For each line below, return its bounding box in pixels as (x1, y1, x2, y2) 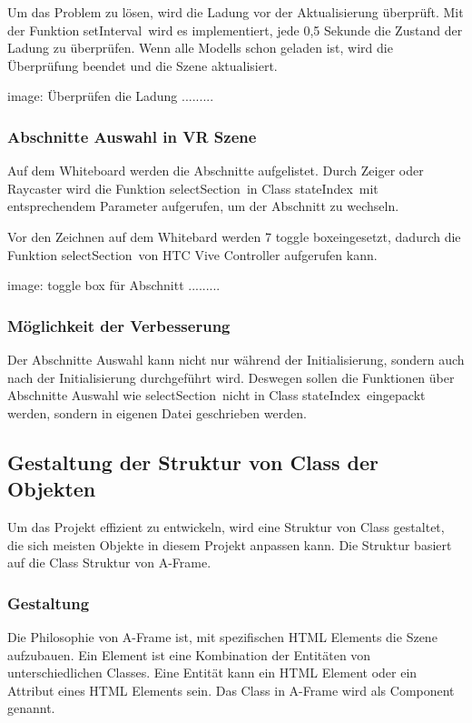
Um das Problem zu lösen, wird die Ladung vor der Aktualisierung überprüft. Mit (7, 3, 464, 21)
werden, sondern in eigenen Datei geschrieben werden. (7, 403, 307, 422)
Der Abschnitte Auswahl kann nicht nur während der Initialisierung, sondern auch (7, 349, 465, 368)
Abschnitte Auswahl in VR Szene (7, 125, 257, 147)
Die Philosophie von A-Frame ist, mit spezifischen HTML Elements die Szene (7, 627, 438, 646)
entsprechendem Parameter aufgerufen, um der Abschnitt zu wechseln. (7, 196, 399, 216)
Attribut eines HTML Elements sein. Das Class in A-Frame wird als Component (7, 680, 455, 699)
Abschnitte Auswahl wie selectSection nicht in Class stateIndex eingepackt (7, 386, 426, 405)
